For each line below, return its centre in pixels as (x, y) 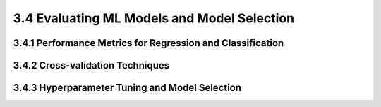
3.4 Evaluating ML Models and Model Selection (154, 18)
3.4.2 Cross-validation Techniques (91, 65)
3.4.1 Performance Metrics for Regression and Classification (149, 43)
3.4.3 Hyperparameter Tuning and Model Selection (127, 88)
